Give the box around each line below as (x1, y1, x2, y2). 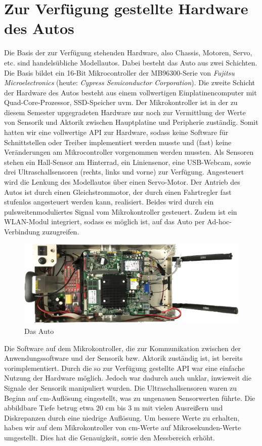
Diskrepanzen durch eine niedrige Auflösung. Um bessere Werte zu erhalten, (4, 412, 240, 423)
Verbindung (4, 226, 40, 236)
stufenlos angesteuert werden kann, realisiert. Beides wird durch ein (4, 196, 214, 207)
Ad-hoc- (207, 216, 232, 227)
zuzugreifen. (42, 226, 79, 236)
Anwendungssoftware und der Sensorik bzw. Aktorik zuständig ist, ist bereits (4, 353, 243, 363)
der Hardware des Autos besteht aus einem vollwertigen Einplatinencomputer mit (4, 87, 257, 97)
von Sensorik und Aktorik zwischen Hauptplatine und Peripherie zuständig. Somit (4, 117, 258, 127)
